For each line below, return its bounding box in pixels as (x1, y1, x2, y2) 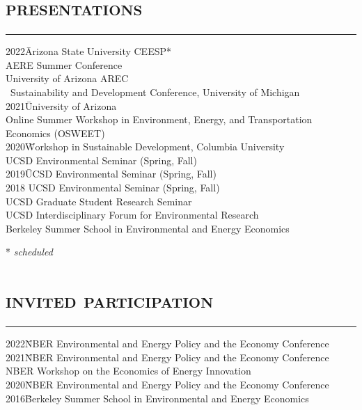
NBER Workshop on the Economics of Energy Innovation (6, 363, 251, 378)
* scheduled (6, 244, 53, 259)
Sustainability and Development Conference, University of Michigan (10, 84, 300, 99)
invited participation (6, 285, 214, 314)
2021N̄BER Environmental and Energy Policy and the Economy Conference (6, 349, 329, 364)
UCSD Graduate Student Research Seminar (6, 194, 192, 208)
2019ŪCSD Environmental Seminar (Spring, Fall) (6, 166, 217, 181)
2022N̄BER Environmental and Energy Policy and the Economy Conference (6, 336, 329, 351)
